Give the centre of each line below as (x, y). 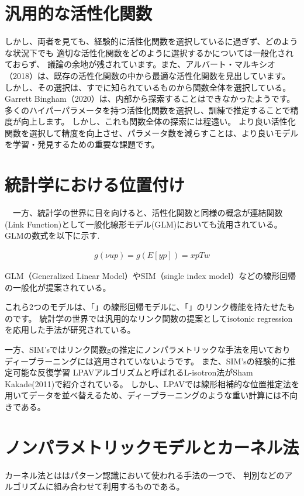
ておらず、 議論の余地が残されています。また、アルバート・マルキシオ (140, 64)
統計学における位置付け (95, 185)
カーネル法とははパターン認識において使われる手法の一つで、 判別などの (145, 475)
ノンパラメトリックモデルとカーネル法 (152, 447)
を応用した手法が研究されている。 (70, 330)
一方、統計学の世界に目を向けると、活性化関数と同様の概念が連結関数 (148, 213)
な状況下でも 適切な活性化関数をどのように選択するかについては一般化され (149, 52)
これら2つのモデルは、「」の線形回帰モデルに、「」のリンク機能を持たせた (146, 307)
